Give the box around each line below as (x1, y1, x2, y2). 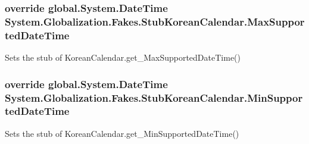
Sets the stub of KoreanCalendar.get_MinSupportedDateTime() (5, 127, 239, 139)
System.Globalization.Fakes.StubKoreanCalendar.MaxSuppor (5, 14, 305, 29)
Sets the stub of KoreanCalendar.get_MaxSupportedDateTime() (5, 51, 241, 64)
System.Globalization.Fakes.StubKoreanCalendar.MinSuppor (5, 90, 303, 105)
